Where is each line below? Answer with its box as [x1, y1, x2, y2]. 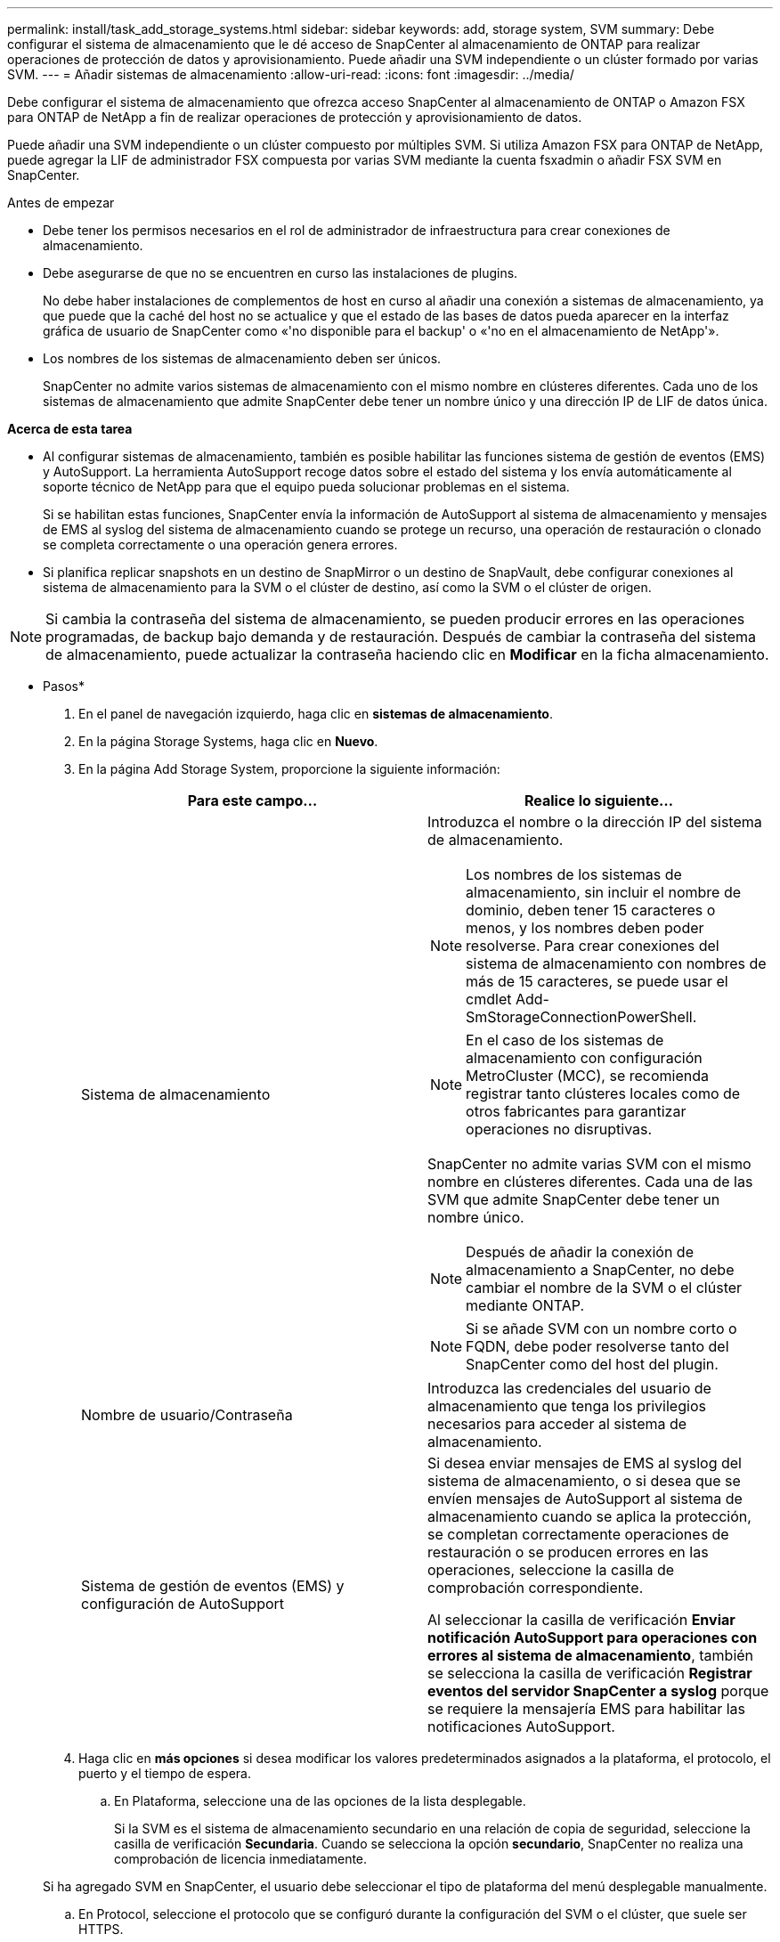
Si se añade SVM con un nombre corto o [466, 1320, 737, 1337]
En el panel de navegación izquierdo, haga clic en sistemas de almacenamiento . [78, 706, 553, 721]
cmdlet [466, 990, 512, 1008]
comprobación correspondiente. [427, 1579, 644, 1597]
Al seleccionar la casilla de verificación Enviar [427, 1611, 735, 1629]
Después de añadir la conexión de [466, 1243, 694, 1261]
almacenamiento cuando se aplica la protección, [427, 1507, 752, 1525]
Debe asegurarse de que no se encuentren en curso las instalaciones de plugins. [43, 265, 518, 280]
